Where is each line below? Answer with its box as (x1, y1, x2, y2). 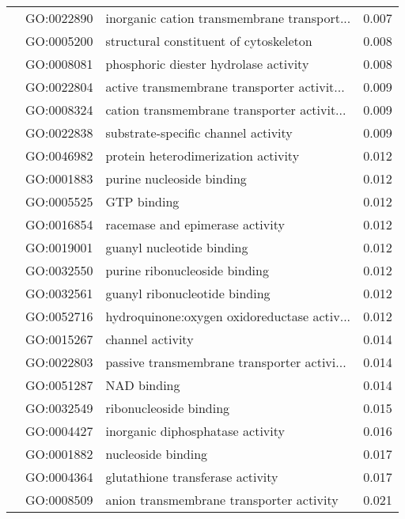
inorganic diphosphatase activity (105, 422, 285, 440)
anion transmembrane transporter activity (105, 491, 339, 509)
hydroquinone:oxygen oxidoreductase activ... (105, 307, 351, 325)
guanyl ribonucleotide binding (105, 284, 271, 302)
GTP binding (105, 192, 180, 210)
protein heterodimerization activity (105, 146, 300, 165)
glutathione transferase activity (105, 468, 278, 486)
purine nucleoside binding (105, 169, 247, 188)
